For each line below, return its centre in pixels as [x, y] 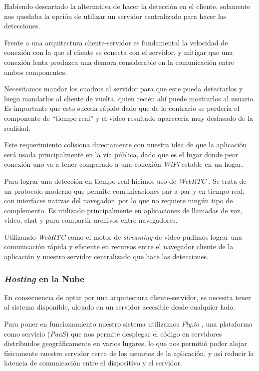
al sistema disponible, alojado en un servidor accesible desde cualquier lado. [120, 307]
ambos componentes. [36, 72]
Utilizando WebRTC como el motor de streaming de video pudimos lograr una [123, 236]
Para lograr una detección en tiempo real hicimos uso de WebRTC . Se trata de [125, 181]
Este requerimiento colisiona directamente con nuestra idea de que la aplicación [126, 145]
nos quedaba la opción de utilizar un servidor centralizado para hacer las [115, 16]
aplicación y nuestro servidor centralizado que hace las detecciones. [106, 256]
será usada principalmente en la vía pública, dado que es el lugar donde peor [121, 154]
